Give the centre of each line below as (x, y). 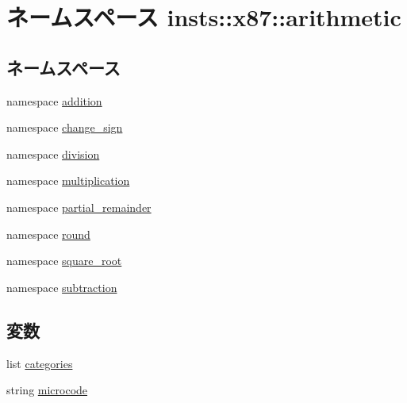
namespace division (53, 154)
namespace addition (54, 100)
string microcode (47, 390)
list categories (40, 363)
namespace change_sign (65, 127)
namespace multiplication (68, 180)
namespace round (48, 234)
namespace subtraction (62, 287)
